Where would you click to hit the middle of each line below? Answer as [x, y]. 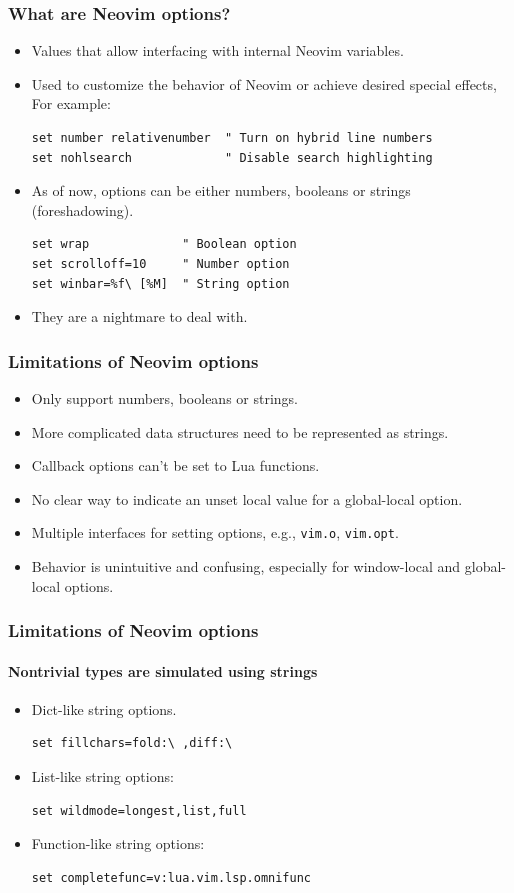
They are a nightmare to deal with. [139, 316]
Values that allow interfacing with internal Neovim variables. [217, 50]
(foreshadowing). [82, 209]
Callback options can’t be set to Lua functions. [175, 465]
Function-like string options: [118, 843]
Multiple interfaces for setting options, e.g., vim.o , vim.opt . [215, 532]
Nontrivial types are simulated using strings [163, 670]
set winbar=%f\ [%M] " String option [160, 283]
